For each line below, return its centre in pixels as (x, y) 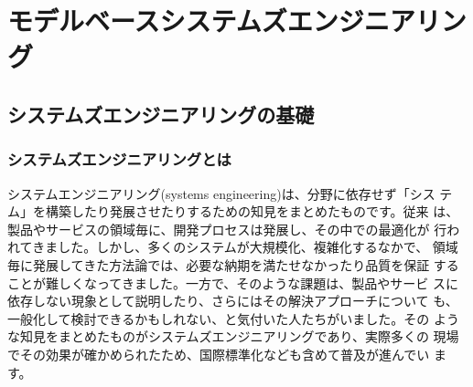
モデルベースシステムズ (147, 21)
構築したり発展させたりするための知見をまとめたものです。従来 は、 (252, 211)
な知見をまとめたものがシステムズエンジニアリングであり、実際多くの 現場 (233, 336)
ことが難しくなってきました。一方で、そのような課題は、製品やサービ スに (233, 282)
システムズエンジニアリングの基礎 (161, 114)
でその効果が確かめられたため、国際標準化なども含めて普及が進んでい (219, 354)
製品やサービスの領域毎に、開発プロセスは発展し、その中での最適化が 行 (227, 229)
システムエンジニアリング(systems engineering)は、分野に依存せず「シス (221, 193)
